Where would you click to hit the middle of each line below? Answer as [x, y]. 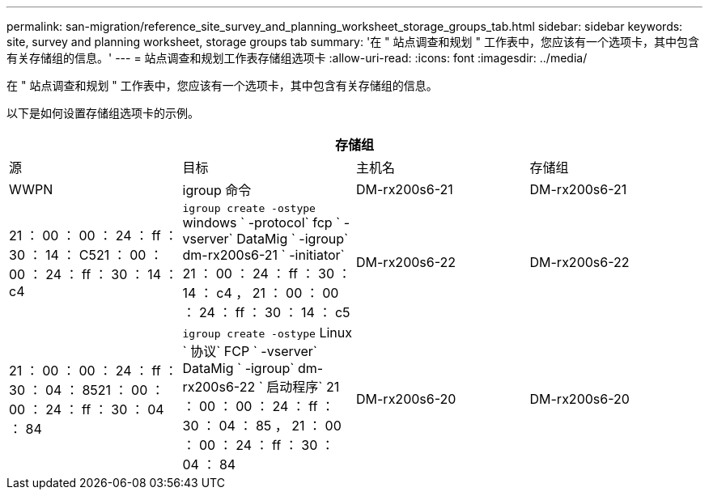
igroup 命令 [217, 190]
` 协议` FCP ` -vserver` [250, 351]
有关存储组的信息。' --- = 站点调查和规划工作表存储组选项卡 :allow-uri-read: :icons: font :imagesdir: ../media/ [297, 58]
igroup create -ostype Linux [267, 333]
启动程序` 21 [303, 387]
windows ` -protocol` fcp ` [261, 223]
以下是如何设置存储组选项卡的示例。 [103, 113]
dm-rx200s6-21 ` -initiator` [263, 255]
